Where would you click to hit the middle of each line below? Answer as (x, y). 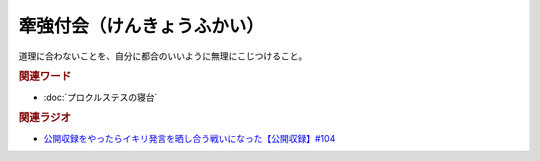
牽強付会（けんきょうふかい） (141, 26)
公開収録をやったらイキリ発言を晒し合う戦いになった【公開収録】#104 (189, 138)
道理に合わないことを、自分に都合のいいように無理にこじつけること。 (163, 56)
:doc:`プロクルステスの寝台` (100, 97)
